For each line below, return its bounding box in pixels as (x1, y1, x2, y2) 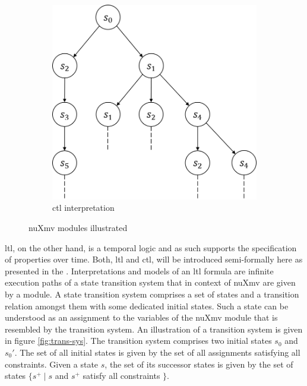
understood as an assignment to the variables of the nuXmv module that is (5, 311, 278, 324)
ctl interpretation (52, 201, 115, 214)
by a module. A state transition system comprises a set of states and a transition (5, 288, 299, 300)
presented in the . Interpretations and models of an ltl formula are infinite (5, 264, 274, 277)
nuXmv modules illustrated (29, 222, 128, 234)
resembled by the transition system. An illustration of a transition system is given (5, 322, 303, 335)
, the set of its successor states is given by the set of (105, 357, 293, 370)
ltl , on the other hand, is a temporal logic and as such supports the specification (5, 241, 297, 254)
